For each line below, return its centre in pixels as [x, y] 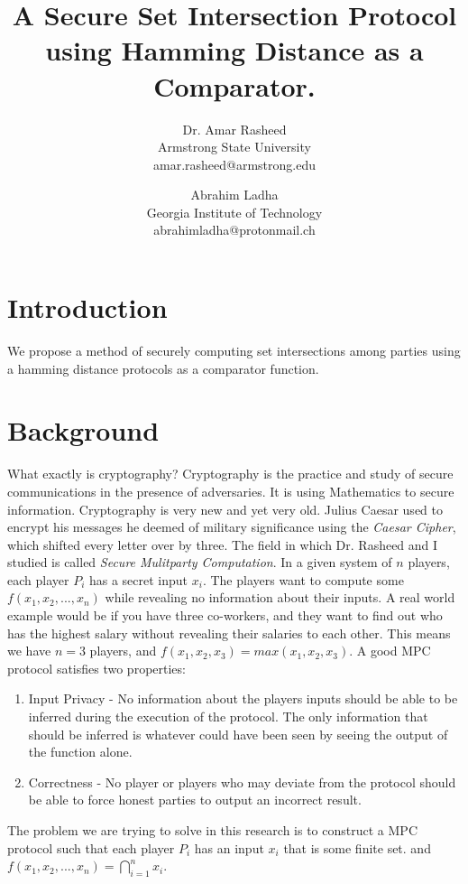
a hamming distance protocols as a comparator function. [163, 368]
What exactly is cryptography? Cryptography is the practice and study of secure [230, 474]
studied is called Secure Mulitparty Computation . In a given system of [200, 562]
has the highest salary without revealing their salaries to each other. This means [229, 633]
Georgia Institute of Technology [234, 212]
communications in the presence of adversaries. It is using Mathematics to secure [231, 491]
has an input [229, 847]
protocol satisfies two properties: [96, 668]
